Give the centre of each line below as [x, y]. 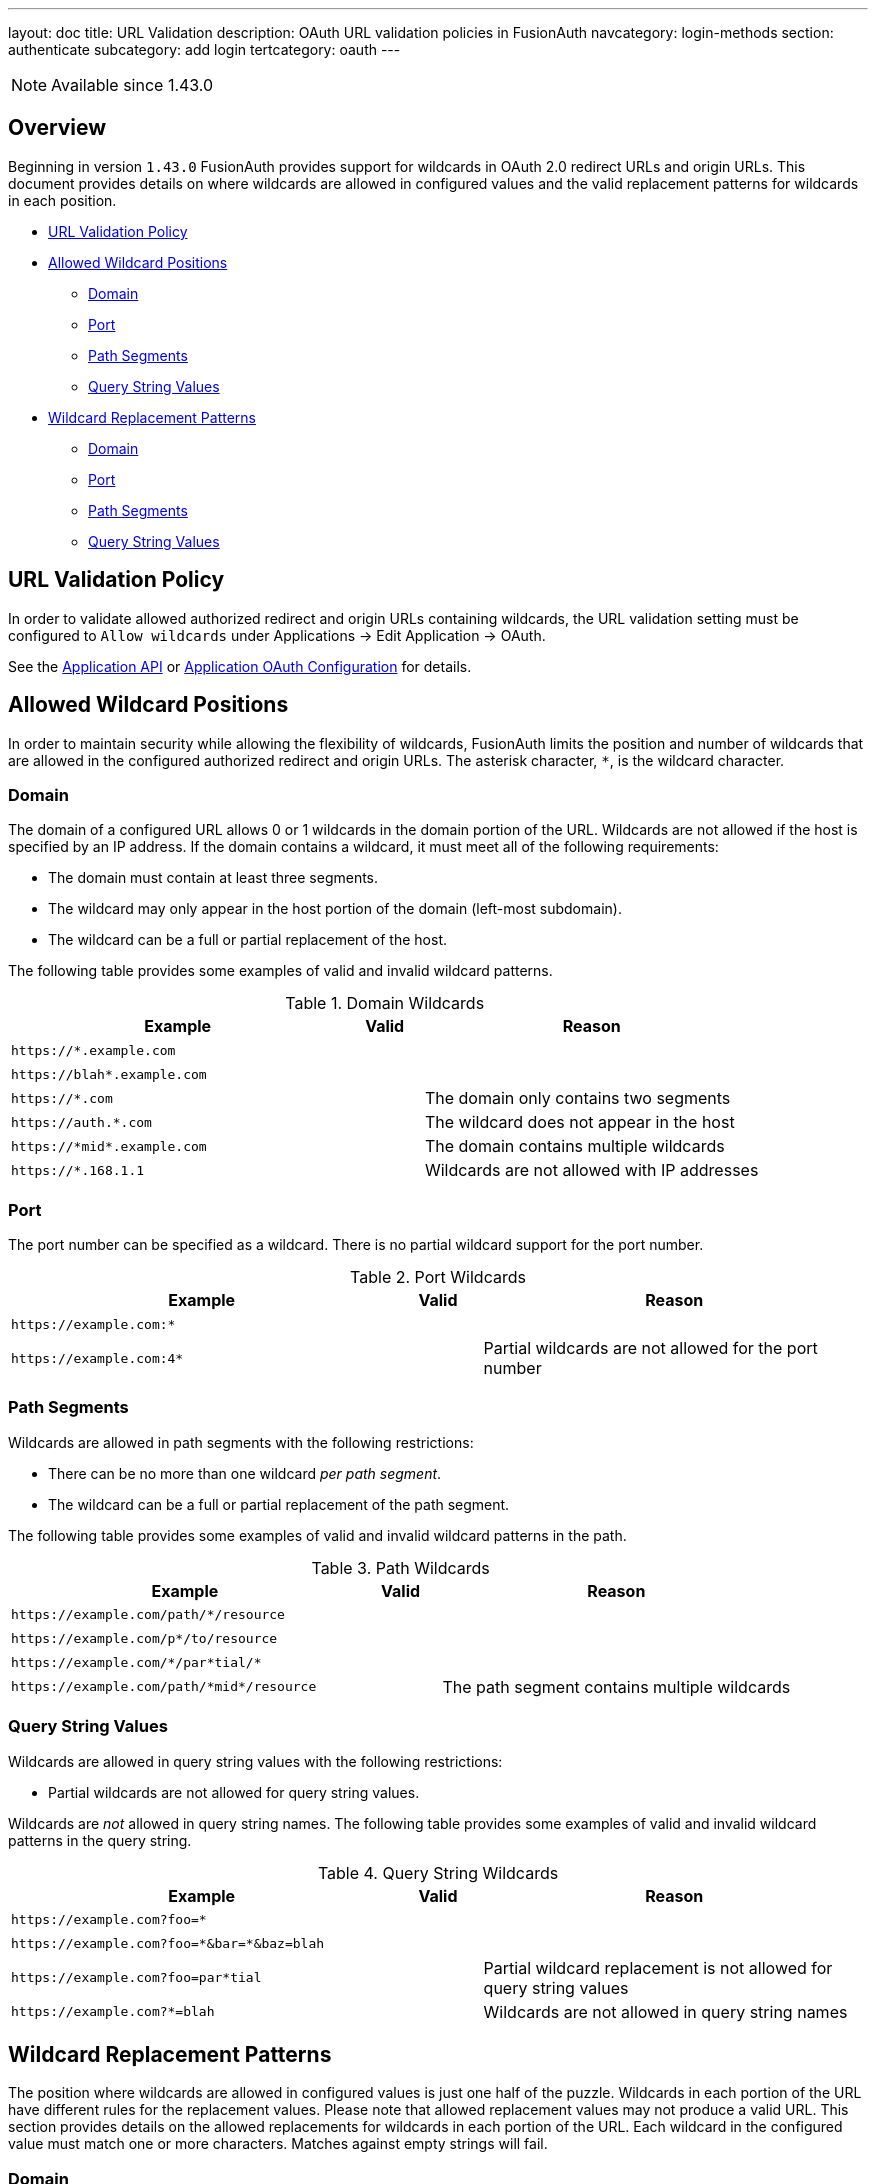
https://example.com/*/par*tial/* [136, 1663]
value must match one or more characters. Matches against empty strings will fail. [278, 2144]
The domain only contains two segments [577, 1098]
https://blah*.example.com [109, 1074]
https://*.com [62, 1098]
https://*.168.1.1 [78, 1170]
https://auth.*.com [81, 1122]
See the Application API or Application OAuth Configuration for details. [240, 666]
